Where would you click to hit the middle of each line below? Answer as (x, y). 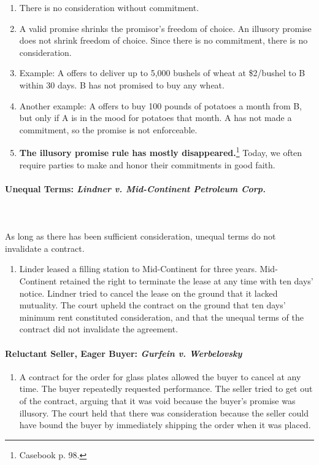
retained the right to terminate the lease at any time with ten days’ (186, 280)
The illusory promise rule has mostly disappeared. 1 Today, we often (161, 151)
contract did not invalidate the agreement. (99, 329)
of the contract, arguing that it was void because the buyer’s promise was (157, 400)
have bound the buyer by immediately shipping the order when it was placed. (165, 425)
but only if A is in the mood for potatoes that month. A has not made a (156, 118)
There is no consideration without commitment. (109, 7)
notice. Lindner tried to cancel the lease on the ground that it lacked (148, 293)
